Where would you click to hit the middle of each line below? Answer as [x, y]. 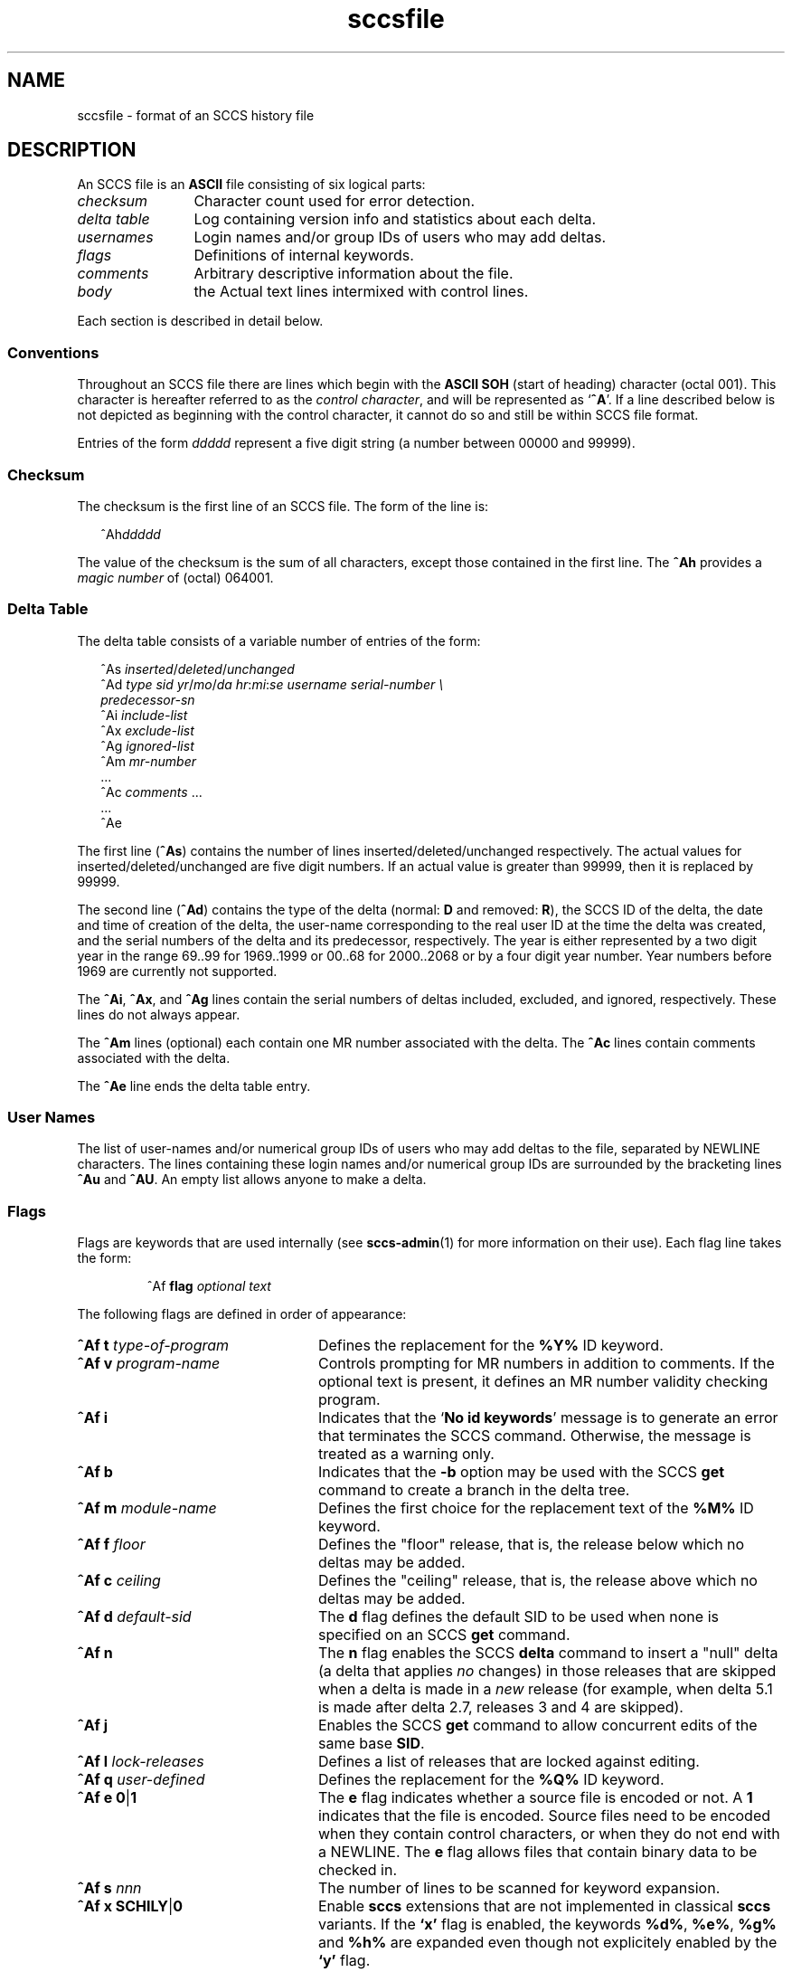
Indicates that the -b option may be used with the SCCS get [521, 1472]
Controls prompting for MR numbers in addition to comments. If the [546, 1364]
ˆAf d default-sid [134, 1617]
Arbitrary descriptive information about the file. [354, 274]
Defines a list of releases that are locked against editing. [509, 1762]
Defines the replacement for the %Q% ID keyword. [491, 1780]
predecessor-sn [148, 699]
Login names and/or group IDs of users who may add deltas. [400, 237]
